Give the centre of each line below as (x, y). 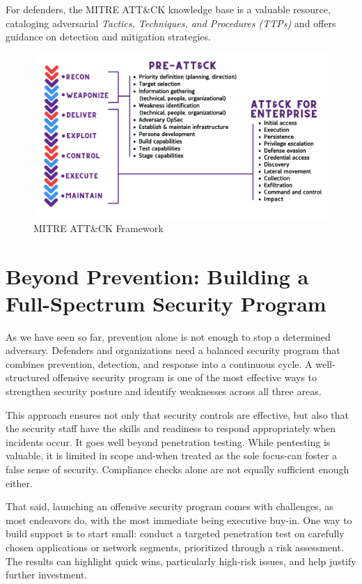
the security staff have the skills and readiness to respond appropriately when (171, 428)
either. (19, 483)
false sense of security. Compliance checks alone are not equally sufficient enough (178, 469)
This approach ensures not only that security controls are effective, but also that (177, 414)
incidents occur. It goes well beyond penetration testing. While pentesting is (168, 441)
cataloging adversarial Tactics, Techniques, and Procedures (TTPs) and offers (171, 23)
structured (28, 377)
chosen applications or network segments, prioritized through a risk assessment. (175, 547)
